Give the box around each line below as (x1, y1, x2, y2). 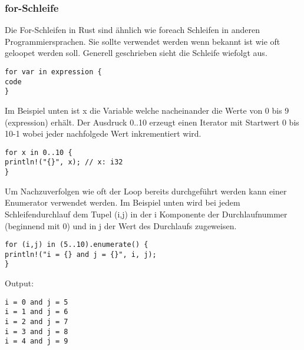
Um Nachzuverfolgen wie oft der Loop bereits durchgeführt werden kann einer (5, 184, 287, 197)
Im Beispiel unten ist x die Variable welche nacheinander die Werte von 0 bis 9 (5, 104, 289, 116)
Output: (5, 277, 34, 289)
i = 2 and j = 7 (5, 317, 68, 326)
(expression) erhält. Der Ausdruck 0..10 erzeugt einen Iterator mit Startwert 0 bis (5, 115, 299, 128)
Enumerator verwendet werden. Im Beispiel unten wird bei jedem (5, 196, 240, 209)
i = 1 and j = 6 (5, 308, 68, 316)
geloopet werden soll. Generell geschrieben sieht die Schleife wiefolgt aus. (5, 47, 267, 59)
